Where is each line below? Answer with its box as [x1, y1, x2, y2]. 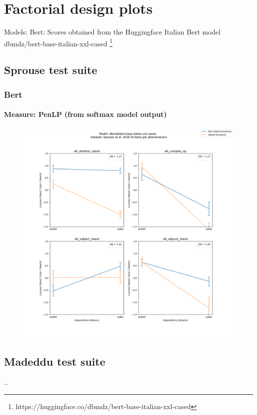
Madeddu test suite [4, 354, 105, 369]
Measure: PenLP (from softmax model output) [4, 109, 167, 119]
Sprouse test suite [4, 62, 97, 77]
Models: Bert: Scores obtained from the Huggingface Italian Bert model [4, 27, 221, 37]
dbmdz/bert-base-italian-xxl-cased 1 [4, 37, 113, 48]
